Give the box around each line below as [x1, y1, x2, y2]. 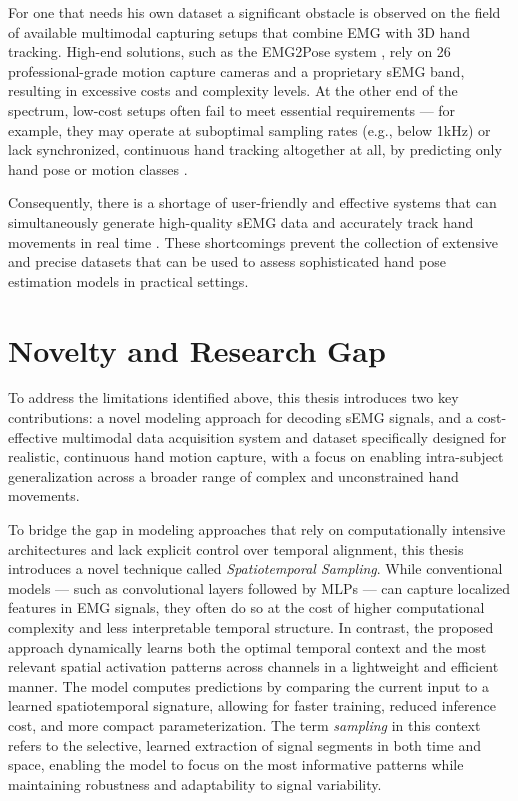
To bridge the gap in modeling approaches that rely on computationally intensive [8, 519, 506, 539]
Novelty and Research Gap [8, 329, 386, 370]
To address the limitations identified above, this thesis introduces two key [8, 387, 459, 408]
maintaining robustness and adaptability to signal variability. [8, 773, 382, 794]
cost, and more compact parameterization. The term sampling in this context [8, 714, 481, 735]
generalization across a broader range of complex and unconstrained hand [8, 465, 459, 486]
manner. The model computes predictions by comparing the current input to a [8, 675, 490, 696]
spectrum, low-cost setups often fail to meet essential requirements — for [8, 99, 456, 120]
